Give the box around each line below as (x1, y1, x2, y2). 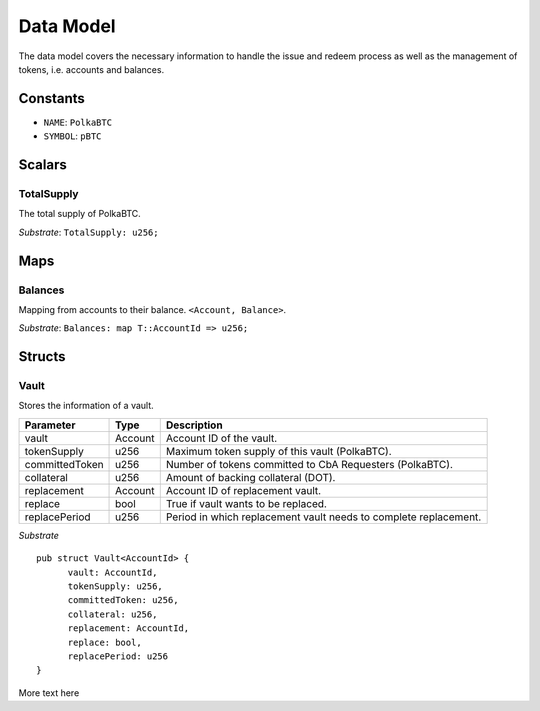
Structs (18, 348, 66, 365)
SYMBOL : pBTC (43, 130, 102, 142)
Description (165, 418, 224, 432)
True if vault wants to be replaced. (165, 496, 327, 510)
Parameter (24, 418, 76, 432)
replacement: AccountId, (67, 623, 190, 634)
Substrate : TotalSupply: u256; (18, 226, 159, 238)
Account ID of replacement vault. (165, 483, 322, 497)
